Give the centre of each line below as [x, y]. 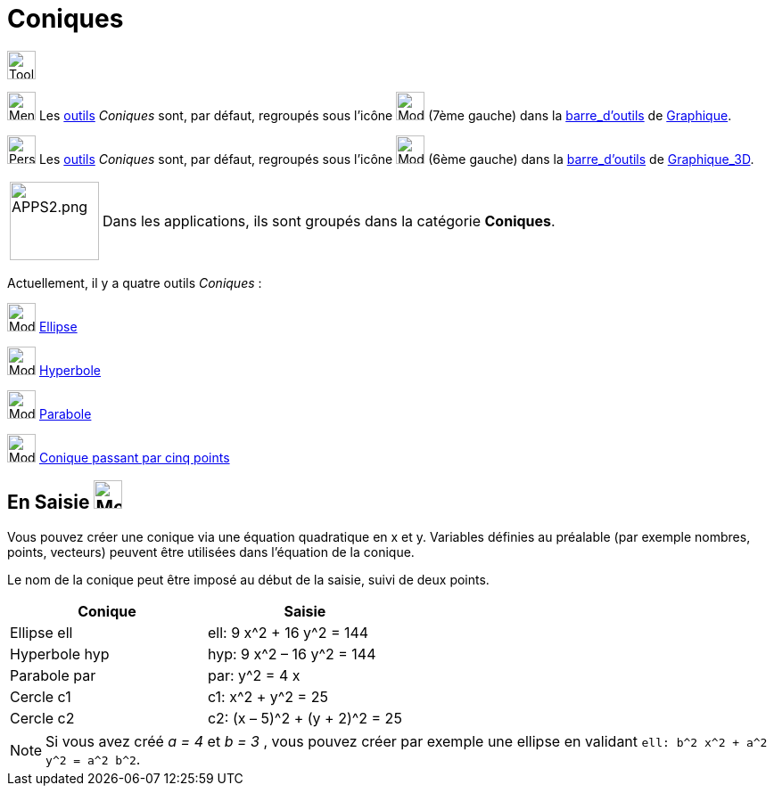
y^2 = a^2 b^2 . [93, 759]
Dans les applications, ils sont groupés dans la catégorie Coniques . [329, 221]
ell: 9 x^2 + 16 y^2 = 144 [288, 632]
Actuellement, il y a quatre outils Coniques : [135, 282]
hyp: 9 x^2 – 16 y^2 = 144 [292, 654]
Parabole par [53, 675]
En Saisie [49, 503]
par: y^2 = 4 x [254, 675]
